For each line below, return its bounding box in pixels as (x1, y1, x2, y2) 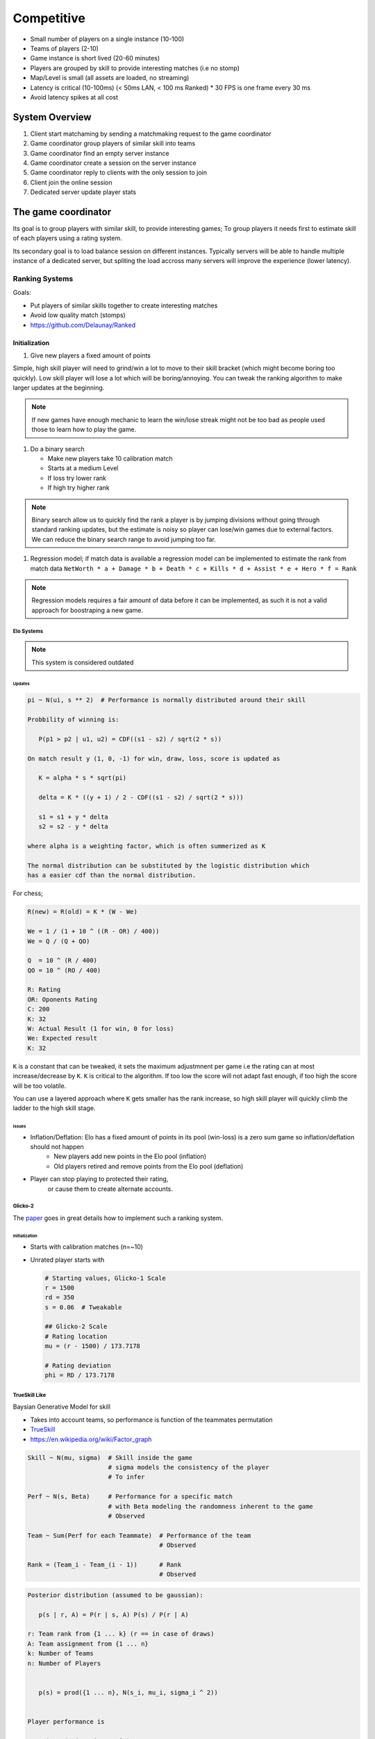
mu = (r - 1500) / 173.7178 (44, 1343, 140, 1350)
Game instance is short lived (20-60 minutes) (30, 54, 160, 63)
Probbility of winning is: (27, 716, 119, 723)
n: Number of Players (27, 1659, 101, 1667)
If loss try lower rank (47, 474, 107, 482)
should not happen (30, 1142, 85, 1151)
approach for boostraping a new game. (31, 606, 144, 614)
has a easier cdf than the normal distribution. (27, 872, 197, 879)
